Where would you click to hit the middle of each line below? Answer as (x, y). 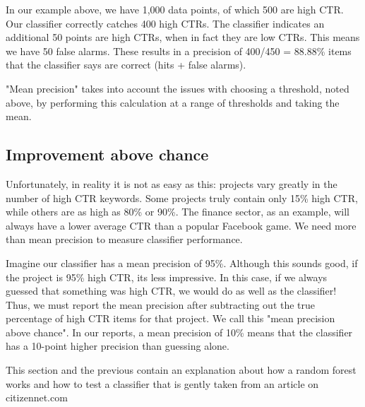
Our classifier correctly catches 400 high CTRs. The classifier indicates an (165, 23)
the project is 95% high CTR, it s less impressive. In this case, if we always (167, 277)
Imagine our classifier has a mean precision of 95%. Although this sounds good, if (182, 263)
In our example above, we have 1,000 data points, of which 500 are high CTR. (175, 9)
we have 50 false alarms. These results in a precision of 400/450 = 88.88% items (179, 51)
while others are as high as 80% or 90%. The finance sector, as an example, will (178, 212)
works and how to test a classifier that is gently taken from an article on (162, 383)
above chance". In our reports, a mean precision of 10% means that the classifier (179, 332)
